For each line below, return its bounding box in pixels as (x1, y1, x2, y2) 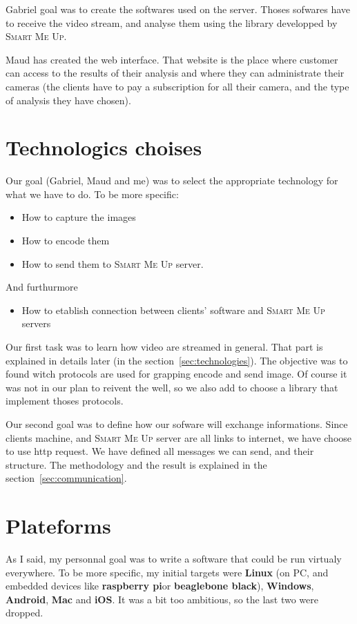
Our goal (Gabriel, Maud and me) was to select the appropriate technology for (6, 173, 338, 188)
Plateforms (6, 511, 111, 540)
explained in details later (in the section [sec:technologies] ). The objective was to (6, 353, 348, 367)
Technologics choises (6, 133, 202, 162)
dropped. (6, 605, 44, 620)
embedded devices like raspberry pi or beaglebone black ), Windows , (6, 578, 314, 593)
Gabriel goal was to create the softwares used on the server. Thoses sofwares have (6, 2, 351, 16)
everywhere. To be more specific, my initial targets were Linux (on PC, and (6, 565, 329, 579)
